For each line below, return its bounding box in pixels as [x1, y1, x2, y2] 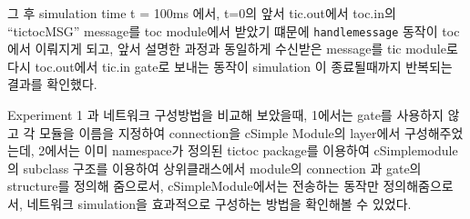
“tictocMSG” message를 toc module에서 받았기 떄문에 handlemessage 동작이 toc [7, 21, 460, 40]
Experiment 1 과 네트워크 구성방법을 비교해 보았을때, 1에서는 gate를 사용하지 [7, 105, 444, 124]
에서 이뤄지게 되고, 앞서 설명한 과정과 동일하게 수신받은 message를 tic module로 [7, 39, 458, 58]
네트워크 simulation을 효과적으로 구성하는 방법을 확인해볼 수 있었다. [26, 194, 412, 213]
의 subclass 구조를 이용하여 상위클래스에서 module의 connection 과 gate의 [7, 158, 422, 177]
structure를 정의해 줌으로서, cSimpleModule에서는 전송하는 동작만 [7, 176, 379, 195]
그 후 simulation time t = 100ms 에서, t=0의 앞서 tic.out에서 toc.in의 [7, 4, 396, 22]
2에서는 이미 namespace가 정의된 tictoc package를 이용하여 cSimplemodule [38, 141, 458, 160]
